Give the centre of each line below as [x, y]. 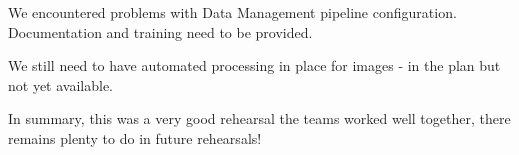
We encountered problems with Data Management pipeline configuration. [232, 12]
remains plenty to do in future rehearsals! [135, 137]
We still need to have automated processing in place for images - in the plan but [254, 65]
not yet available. [60, 84]
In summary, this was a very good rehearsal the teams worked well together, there [259, 118]
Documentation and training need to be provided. [160, 31]
